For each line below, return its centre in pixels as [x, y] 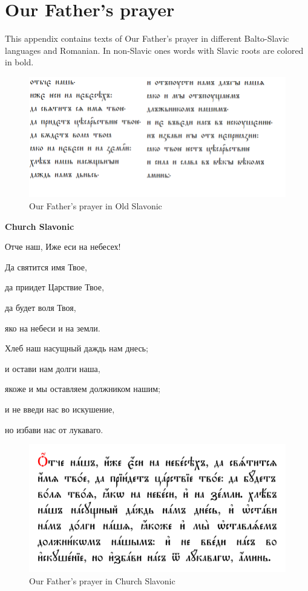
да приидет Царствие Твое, [54, 287]
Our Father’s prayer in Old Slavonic [96, 206]
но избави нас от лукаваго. [54, 429]
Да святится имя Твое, [46, 266]
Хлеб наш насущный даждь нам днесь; [77, 348]
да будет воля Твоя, [41, 307]
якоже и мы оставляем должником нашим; [83, 389]
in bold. [19, 62]
